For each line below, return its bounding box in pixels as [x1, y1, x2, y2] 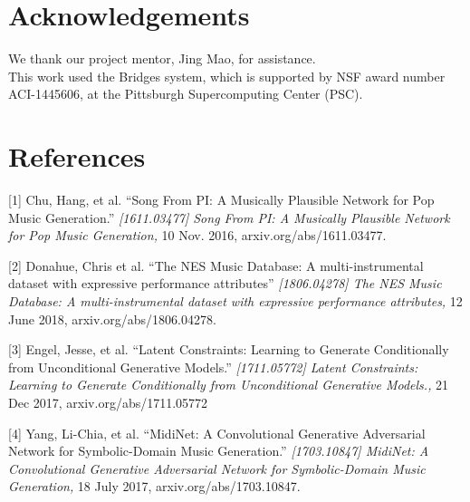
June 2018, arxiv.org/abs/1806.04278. [8, 309, 216, 328]
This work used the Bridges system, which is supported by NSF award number [8, 66, 446, 85]
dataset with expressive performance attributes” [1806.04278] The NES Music [8, 274, 442, 293]
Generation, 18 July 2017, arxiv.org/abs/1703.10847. [8, 477, 301, 496]
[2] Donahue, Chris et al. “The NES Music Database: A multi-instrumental [8, 256, 424, 275]
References [8, 138, 146, 175]
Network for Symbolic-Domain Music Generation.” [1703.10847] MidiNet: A [8, 441, 429, 460]
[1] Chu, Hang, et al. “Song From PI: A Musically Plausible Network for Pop [8, 190, 435, 209]
